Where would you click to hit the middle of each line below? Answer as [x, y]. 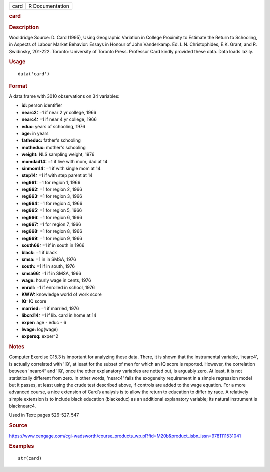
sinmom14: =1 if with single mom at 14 [61, 168]
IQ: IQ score [34, 301]
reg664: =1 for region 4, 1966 [52, 203]
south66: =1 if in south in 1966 [53, 245]
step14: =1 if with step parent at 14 [57, 175]
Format [18, 86]
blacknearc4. [23, 406]
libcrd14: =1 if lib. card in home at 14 [59, 315]
